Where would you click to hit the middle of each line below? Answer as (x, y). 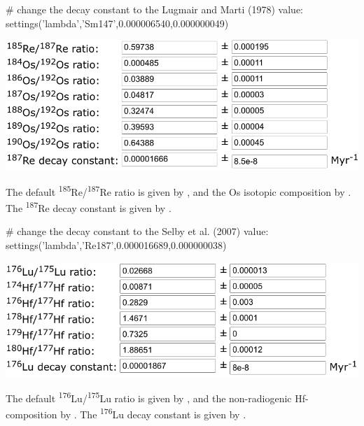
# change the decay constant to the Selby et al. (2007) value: (137, 231)
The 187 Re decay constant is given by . (89, 207)
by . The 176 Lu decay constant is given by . (153, 413)
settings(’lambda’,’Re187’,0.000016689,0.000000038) (116, 245)
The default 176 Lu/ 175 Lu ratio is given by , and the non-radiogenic (149, 397)
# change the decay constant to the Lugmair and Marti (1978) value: (154, 9)
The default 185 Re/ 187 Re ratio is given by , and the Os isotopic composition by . (178, 190)
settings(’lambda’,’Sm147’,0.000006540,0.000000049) (117, 23)
